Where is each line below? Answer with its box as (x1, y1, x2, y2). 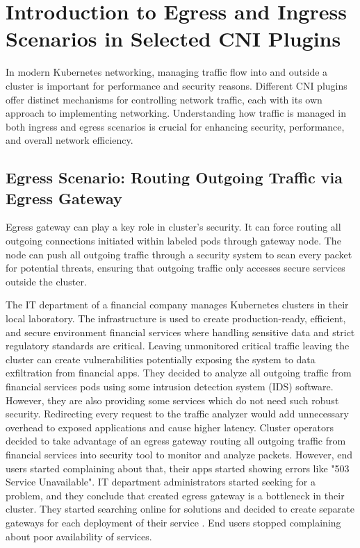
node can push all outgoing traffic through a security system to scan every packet (6, 247, 352, 261)
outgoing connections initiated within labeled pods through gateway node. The (6, 233, 341, 248)
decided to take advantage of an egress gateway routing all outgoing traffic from (6, 433, 346, 448)
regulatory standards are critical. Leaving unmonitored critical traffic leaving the (6, 338, 350, 353)
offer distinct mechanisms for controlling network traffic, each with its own (6, 92, 322, 106)
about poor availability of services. (6, 529, 152, 543)
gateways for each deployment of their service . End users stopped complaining (6, 515, 341, 529)
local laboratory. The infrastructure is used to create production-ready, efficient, (6, 311, 346, 326)
